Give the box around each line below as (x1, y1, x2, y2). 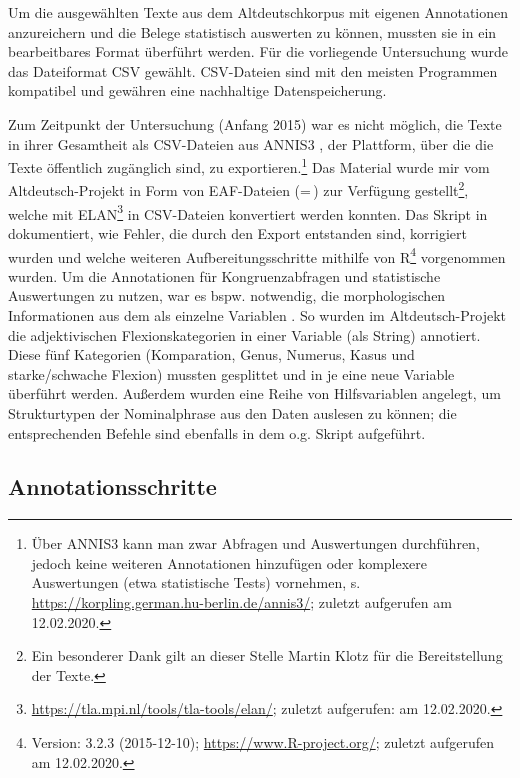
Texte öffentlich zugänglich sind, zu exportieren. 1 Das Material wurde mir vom (8, 154, 490, 177)
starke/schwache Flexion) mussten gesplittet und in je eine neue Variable (8, 363, 455, 384)
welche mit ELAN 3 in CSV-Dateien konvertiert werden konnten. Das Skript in (8, 200, 488, 224)
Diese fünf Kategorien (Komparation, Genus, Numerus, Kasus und (8, 344, 415, 365)
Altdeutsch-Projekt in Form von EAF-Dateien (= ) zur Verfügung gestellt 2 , (8, 177, 469, 201)
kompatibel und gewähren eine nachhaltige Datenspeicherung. (8, 80, 387, 101)
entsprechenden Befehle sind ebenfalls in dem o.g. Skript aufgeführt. (8, 422, 426, 443)
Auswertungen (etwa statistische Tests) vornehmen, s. (31, 572, 361, 593)
